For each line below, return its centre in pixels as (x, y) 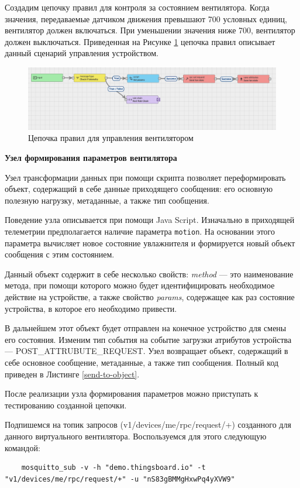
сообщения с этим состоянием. (60, 254)
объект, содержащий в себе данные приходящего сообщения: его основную (139, 189)
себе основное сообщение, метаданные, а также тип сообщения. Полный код (142, 362)
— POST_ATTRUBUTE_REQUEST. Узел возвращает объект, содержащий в (146, 351)
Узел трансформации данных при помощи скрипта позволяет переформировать (145, 177)
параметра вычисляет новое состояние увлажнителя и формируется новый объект (150, 243)
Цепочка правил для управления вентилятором (111, 138)
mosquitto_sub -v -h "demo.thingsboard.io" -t (113, 468)
